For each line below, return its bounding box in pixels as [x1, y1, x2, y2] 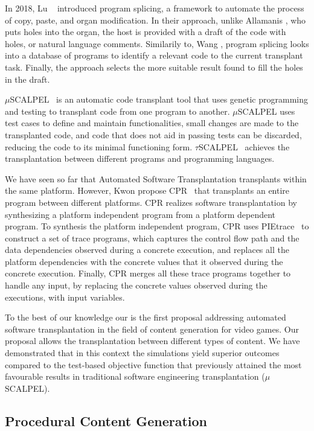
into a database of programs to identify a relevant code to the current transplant [5, 49, 303, 62]
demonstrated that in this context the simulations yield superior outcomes [5, 346, 280, 359]
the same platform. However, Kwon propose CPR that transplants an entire [5, 184, 290, 197]
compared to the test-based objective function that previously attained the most [5, 358, 302, 371]
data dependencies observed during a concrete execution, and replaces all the [5, 243, 289, 256]
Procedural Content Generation [5, 411, 207, 430]
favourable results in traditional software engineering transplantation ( [5, 370, 265, 383]
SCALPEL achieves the [198, 140, 290, 153]
